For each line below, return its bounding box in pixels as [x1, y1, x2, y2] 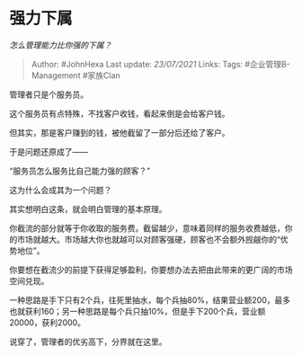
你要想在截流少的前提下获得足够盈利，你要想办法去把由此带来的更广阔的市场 [9, 264, 293, 275]
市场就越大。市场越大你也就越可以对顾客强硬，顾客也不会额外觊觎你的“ [16, 234, 281, 244]
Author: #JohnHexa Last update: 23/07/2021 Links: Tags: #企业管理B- [31, 58, 290, 69]
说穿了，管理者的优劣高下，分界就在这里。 [9, 336, 167, 347]
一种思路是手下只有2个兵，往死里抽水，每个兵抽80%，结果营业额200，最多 [9, 294, 290, 306]
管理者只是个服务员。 [9, 89, 88, 100]
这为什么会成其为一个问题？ [9, 184, 112, 195]
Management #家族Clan [31, 69, 121, 81]
